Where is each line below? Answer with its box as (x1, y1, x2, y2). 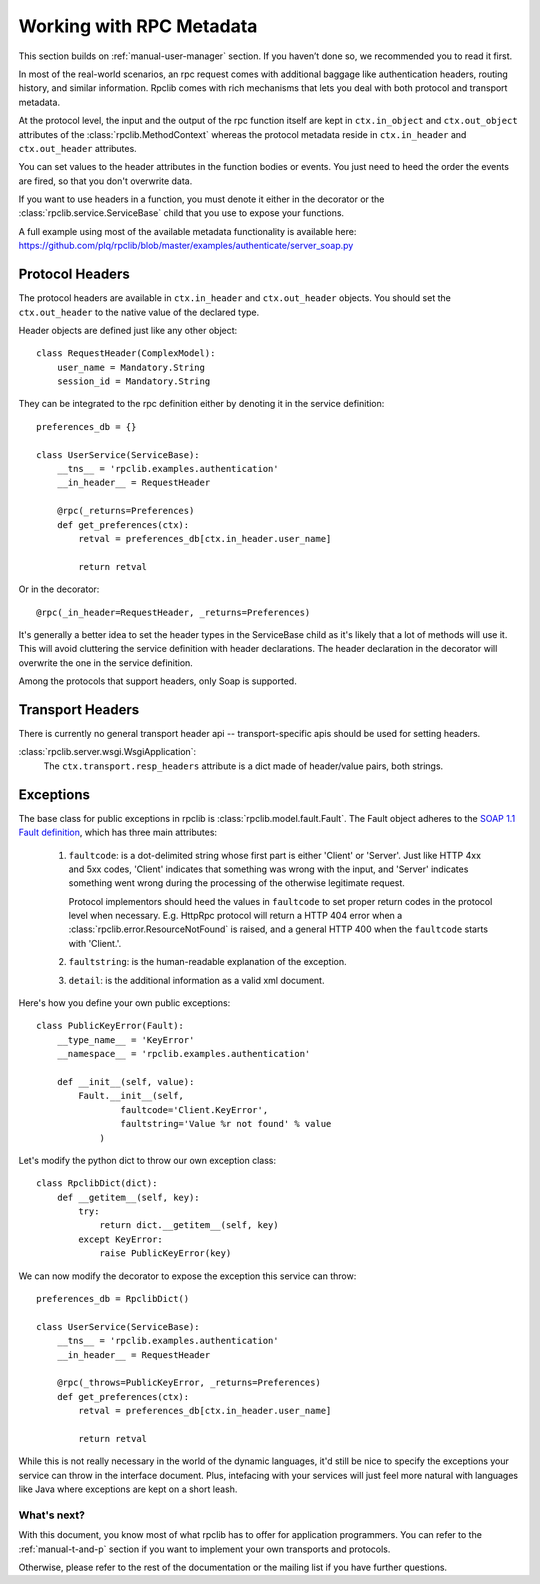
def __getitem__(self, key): (56, 1191, 200, 1203)
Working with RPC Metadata (18, 15, 258, 37)
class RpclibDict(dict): (36, 1178, 158, 1189)
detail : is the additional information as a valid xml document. (68, 974, 325, 986)
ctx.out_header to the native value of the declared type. (18, 306, 260, 318)
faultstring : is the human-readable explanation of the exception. (68, 956, 347, 968)
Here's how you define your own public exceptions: (18, 997, 231, 1009)
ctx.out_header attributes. (18, 142, 137, 154)
